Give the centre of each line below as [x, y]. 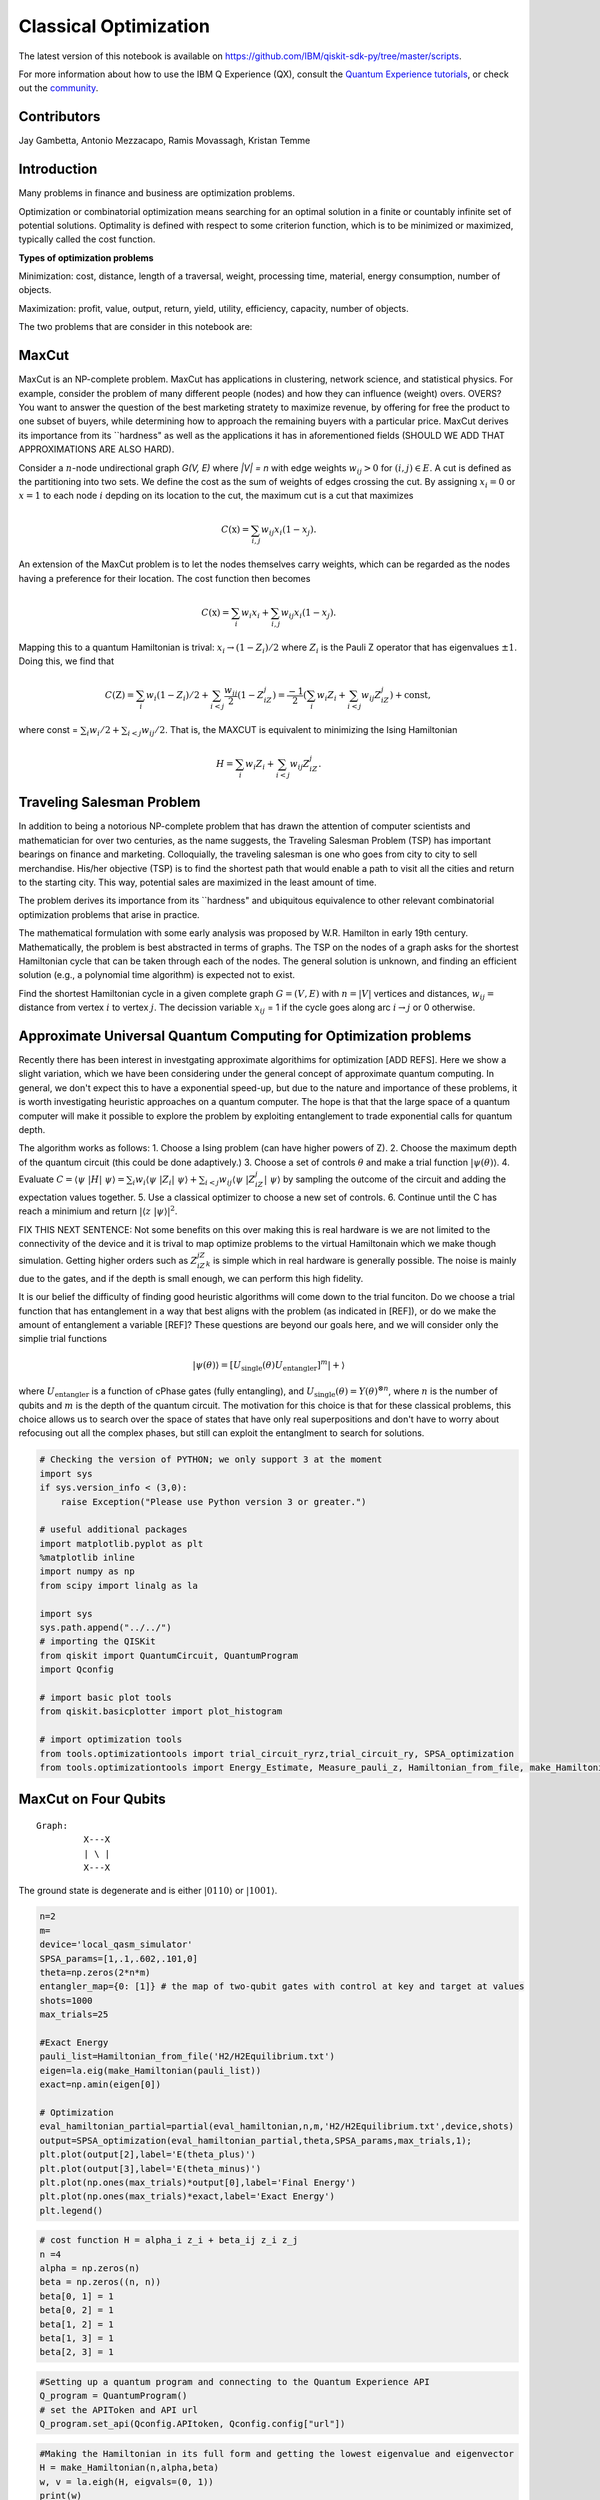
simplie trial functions [62, 1339]
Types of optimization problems [86, 257]
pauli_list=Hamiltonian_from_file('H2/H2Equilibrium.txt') [187, 2056]
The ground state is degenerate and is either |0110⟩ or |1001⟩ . [148, 1890]
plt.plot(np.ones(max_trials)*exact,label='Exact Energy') [187, 2196]
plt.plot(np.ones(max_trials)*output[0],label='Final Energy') [198, 2182]
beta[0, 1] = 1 [76, 2296]
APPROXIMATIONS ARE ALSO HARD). [96, 449]
